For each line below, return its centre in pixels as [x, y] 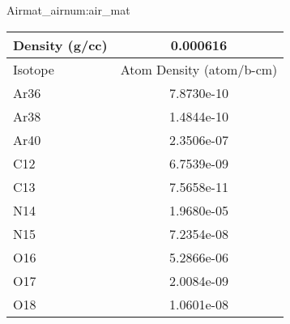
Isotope [34, 69]
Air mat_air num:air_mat [68, 10]
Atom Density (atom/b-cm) [199, 69]
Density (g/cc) [60, 45]
